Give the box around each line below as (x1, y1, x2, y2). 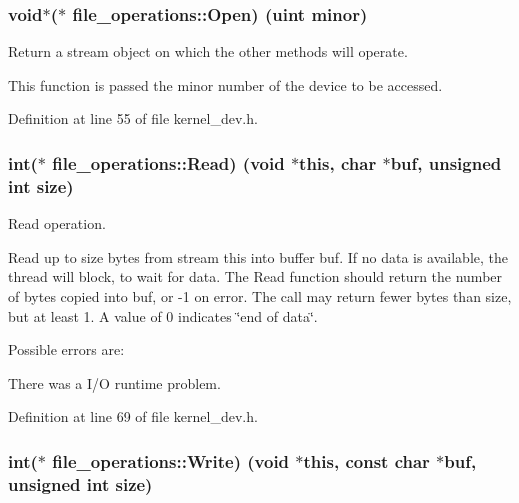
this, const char (303, 448, 430, 473)
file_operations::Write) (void (52, 448, 290, 473)
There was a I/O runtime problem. (8, 372, 221, 393)
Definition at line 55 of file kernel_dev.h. (8, 108, 258, 129)
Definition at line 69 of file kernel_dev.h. (8, 406, 258, 427)
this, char (299, 150, 377, 175)
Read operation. (8, 213, 106, 234)
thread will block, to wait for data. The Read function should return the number (8, 266, 503, 287)
